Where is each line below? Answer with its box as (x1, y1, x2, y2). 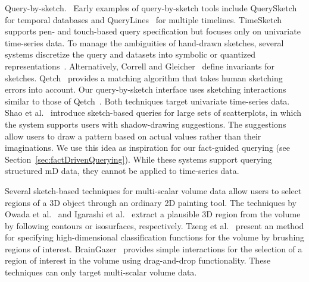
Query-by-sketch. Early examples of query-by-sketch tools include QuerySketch (5, 2, 297, 14)
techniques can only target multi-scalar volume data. (5, 266, 197, 278)
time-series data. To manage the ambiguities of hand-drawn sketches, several (5, 36, 284, 49)
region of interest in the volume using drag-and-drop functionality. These (5, 254, 271, 267)
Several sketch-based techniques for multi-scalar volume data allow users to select (5, 184, 302, 197)
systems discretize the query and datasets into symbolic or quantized (5, 48, 256, 61)
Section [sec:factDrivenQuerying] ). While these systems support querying (5, 153, 272, 165)
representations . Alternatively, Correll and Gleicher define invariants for (5, 59, 274, 72)
